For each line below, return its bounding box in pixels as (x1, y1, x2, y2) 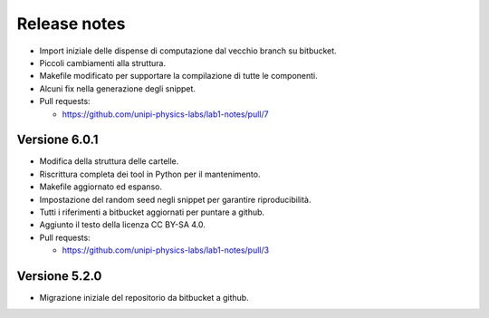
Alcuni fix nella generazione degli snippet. (39, 82, 197, 94)
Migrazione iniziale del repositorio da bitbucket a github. (39, 293, 249, 304)
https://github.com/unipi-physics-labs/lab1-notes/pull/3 (62, 245, 270, 255)
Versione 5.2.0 (16, 268, 102, 284)
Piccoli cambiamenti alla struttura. (39, 57, 167, 68)
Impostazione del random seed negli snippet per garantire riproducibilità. (39, 194, 312, 205)
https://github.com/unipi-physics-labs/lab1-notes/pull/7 (62, 109, 269, 120)
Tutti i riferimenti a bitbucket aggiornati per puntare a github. (39, 207, 265, 217)
